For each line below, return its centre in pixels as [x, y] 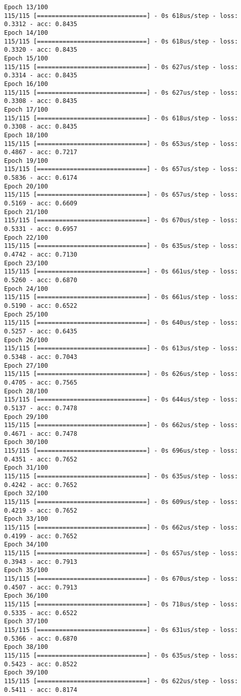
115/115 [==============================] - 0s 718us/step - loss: [121, 604]
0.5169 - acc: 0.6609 [41, 204]
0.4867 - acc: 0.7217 [41, 152]
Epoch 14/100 [26, 33]
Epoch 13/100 [26, 7]
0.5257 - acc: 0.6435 [41, 331]
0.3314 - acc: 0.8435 [41, 76]
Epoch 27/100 [26, 365]
